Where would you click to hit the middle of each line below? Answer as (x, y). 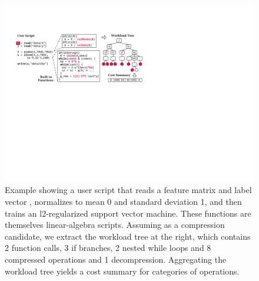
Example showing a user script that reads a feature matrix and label (128, 190)
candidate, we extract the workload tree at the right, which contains (128, 236)
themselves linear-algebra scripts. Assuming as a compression (115, 225)
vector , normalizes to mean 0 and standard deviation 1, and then (123, 201)
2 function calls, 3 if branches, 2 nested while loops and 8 (108, 248)
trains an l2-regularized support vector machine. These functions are (128, 213)
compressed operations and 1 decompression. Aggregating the (116, 259)
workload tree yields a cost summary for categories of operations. (122, 271)
